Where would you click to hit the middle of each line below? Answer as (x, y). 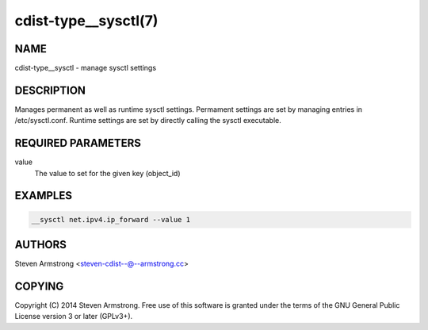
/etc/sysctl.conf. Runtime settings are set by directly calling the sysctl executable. (148, 121)
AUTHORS (41, 245)
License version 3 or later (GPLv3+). (74, 317)
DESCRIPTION (50, 90)
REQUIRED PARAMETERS (78, 143)
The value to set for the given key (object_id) (107, 173)
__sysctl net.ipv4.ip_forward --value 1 (111, 219)
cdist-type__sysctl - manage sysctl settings (86, 68)
